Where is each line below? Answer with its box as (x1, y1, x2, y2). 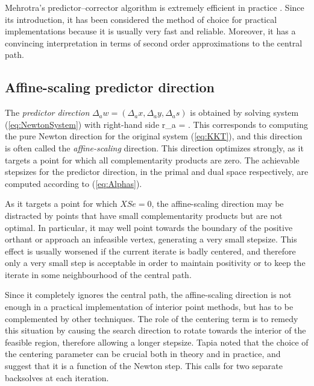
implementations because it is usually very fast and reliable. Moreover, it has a (5, 25, 296, 37)
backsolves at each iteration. (5, 371, 109, 384)
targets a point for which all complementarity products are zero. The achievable (5, 153, 300, 166)
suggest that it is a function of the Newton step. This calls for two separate (5, 359, 283, 372)
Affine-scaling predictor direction (5, 78, 215, 96)
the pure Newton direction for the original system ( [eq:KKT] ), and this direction (5, 130, 303, 142)
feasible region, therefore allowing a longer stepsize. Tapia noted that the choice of (5, 335, 309, 348)
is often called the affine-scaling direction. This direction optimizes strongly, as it (5, 141, 304, 154)
